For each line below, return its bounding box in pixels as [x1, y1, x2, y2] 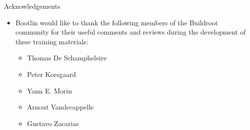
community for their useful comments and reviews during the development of [15, 27, 246, 37]
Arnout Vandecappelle [27, 102, 94, 112]
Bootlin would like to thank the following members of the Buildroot [15, 17, 218, 27]
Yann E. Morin [27, 85, 72, 95]
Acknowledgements [4, 1, 61, 11]
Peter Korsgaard [27, 69, 76, 79]
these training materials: [15, 36, 88, 46]
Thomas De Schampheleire [27, 53, 107, 63]
